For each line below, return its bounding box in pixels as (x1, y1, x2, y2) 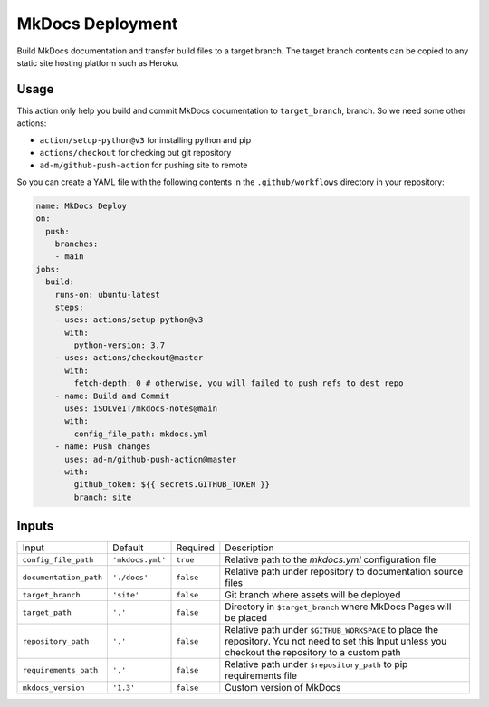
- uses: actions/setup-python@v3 (54, 315, 204, 325)
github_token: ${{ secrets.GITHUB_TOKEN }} (73, 480, 271, 490)
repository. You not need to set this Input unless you (225, 635, 447, 647)
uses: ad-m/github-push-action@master (64, 454, 237, 464)
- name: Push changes (54, 442, 151, 452)
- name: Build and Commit (54, 390, 170, 401)
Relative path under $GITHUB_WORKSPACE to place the (225, 624, 439, 636)
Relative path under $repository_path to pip (225, 658, 408, 671)
